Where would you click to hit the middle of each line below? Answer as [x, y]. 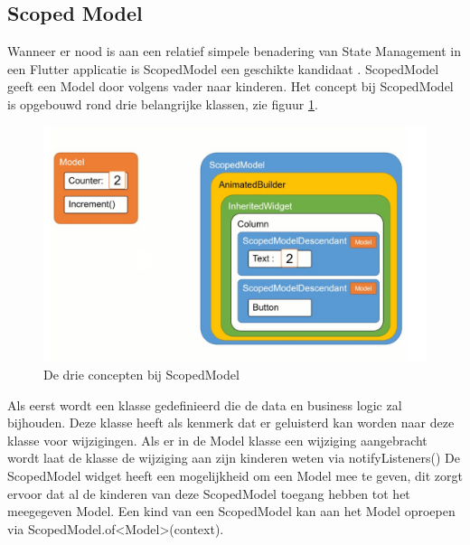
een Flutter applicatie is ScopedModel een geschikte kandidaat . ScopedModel [223, 68]
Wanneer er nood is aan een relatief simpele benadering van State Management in [234, 51]
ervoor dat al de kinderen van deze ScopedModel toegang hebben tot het [209, 493]
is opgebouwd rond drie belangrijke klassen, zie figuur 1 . [163, 103]
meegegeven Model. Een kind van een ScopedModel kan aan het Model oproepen [231, 511]
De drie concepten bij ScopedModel [141, 375]
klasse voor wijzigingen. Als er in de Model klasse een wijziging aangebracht [217, 440]
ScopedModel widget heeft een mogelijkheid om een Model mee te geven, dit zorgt [235, 475]
